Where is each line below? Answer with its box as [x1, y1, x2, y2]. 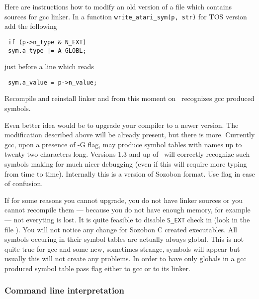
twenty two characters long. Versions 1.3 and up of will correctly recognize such [4, 149, 250, 159]
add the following [4, 21, 57, 31]
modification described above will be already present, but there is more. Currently [4, 129, 255, 140]
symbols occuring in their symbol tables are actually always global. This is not [4, 234, 244, 244]
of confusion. [4, 178, 43, 189]
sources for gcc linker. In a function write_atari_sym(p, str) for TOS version [4, 11, 247, 21]
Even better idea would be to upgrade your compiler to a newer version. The [4, 119, 239, 130]
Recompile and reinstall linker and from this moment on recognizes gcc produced [4, 93, 255, 103]
